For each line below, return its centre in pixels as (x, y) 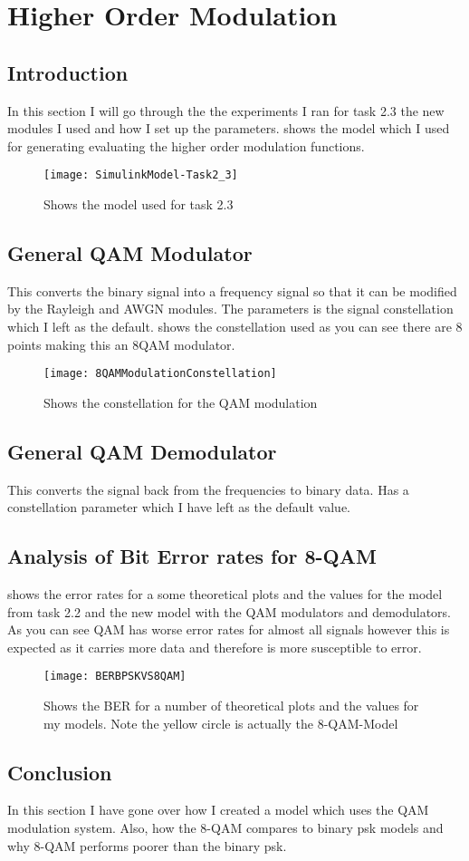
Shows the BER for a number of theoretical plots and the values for (231, 706)
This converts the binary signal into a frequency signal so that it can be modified (232, 290)
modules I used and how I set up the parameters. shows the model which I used (229, 128)
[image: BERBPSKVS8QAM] (115, 677)
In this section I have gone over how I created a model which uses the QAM (218, 810)
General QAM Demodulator (142, 451)
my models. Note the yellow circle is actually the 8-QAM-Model (221, 723)
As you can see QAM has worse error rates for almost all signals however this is (229, 629)
